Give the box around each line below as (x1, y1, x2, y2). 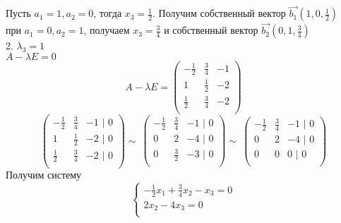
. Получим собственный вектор (152, 6, 286, 20)
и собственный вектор (164, 23, 258, 37)
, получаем (83, 23, 130, 37)
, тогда (93, 6, 122, 20)
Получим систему (6, 167, 82, 182)
